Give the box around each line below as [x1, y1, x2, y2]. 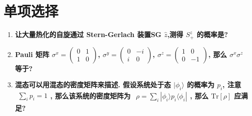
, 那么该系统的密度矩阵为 [50, 90, 131, 100]
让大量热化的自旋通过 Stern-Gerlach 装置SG [15, 29, 162, 39]
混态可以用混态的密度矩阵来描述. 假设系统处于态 [15, 79, 171, 90]
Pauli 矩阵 [15, 49, 50, 59]
